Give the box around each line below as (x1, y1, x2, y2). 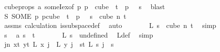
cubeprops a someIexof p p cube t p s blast (4, 1, 165, 11)
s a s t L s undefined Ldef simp (4, 29, 153, 39)
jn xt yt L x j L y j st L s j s (4, 39, 114, 49)
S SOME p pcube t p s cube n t (4, 11, 126, 21)
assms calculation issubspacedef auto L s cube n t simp (4, 20, 217, 30)
